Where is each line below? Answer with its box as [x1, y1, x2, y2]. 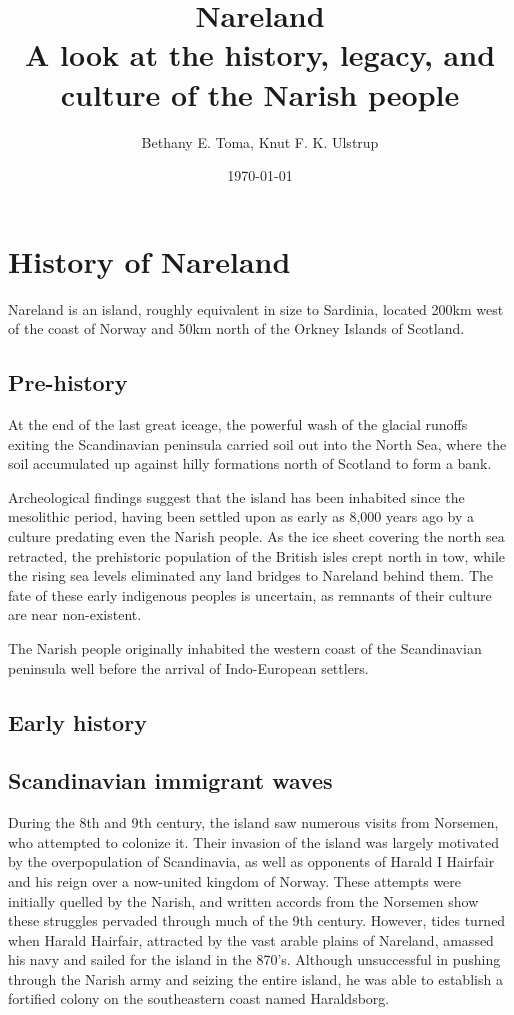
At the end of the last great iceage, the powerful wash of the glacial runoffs [8, 414, 468, 435]
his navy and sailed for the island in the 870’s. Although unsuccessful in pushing [8, 949, 501, 970]
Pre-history [8, 367, 128, 398]
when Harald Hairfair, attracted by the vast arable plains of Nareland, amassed [8, 929, 494, 950]
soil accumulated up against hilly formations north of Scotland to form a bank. [8, 453, 492, 474]
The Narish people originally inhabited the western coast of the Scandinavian [8, 637, 482, 658]
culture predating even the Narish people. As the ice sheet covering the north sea [8, 525, 505, 546]
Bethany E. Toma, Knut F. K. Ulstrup [141, 131, 379, 152]
